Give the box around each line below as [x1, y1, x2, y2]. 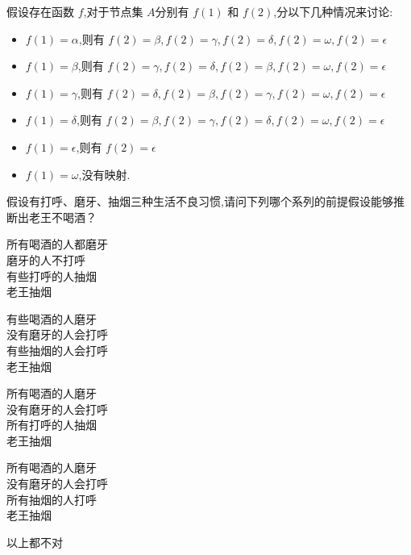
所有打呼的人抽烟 [6, 416, 97, 433]
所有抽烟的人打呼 [6, 490, 97, 507]
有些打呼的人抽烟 [6, 267, 97, 284]
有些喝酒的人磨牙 [6, 310, 97, 327]
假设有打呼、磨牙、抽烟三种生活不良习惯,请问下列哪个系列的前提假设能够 [6, 193, 393, 210]
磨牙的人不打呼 [6, 251, 85, 268]
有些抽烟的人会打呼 [6, 341, 108, 358]
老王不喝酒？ [28, 208, 97, 225]
